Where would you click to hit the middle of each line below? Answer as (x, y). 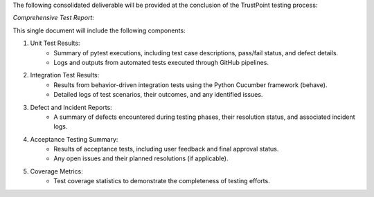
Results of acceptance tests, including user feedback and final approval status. (166, 149)
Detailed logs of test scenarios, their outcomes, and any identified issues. (158, 95)
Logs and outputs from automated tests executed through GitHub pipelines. (161, 62)
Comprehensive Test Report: (54, 18)
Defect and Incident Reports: (71, 107)
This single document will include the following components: (99, 30)
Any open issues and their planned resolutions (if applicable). (141, 158)
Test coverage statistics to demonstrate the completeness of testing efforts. (162, 181)
